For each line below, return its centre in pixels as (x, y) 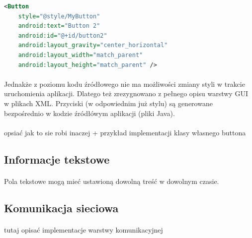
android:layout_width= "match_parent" (81, 55)
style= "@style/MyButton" (59, 16)
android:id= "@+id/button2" (63, 35)
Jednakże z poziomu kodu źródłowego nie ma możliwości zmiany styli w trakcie (125, 84)
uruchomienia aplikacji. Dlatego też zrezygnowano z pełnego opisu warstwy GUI (126, 93)
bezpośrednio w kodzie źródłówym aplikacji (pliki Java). (89, 113)
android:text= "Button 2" (59, 26)
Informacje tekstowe (57, 159)
